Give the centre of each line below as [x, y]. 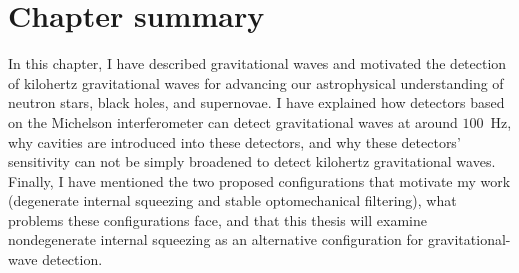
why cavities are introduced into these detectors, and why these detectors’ [234, 141]
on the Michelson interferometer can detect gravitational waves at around [233, 121]
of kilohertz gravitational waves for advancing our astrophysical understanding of [256, 82]
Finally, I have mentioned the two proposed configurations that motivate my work [259, 180]
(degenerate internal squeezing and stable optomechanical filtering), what [232, 200]
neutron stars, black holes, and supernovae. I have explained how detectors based [256, 102]
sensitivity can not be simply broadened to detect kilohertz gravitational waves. [252, 161]
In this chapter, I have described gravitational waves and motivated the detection [257, 63]
